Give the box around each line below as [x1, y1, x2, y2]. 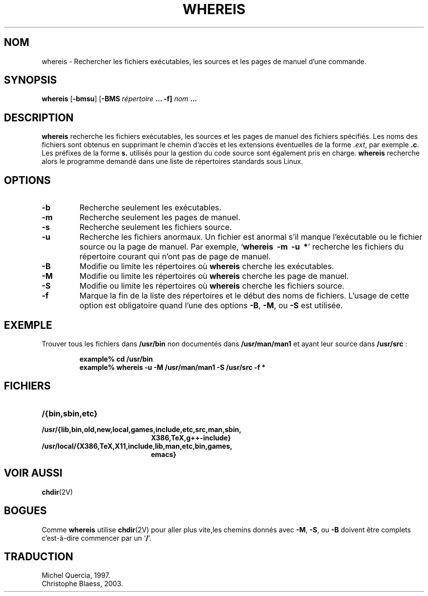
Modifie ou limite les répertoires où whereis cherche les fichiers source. [79, 281, 344, 291]
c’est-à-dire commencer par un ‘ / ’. [42, 533, 151, 542]
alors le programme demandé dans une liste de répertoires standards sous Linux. [42, 157, 303, 166]
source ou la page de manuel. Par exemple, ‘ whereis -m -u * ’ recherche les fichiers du [79, 242, 404, 252]
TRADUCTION [4, 550, 73, 563]
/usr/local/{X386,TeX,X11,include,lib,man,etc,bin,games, [42, 441, 233, 450]
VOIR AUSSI [4, 467, 63, 480]
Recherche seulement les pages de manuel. [79, 212, 240, 223]
